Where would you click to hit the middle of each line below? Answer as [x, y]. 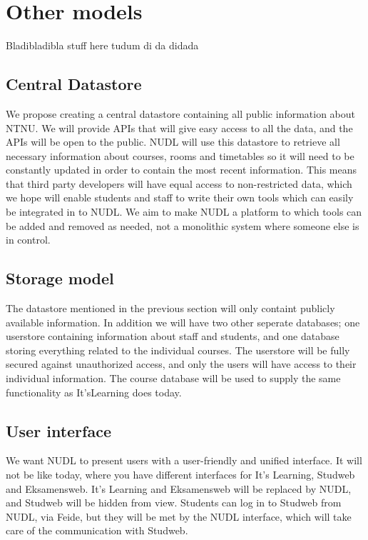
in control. [28, 240]
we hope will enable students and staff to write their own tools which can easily [180, 197]
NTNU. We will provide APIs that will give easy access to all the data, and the [179, 127]
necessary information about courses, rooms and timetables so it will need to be [180, 155]
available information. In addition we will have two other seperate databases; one [183, 322]
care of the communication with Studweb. [97, 530]
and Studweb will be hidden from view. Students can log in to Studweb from [174, 502]
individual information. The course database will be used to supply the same [173, 378]
